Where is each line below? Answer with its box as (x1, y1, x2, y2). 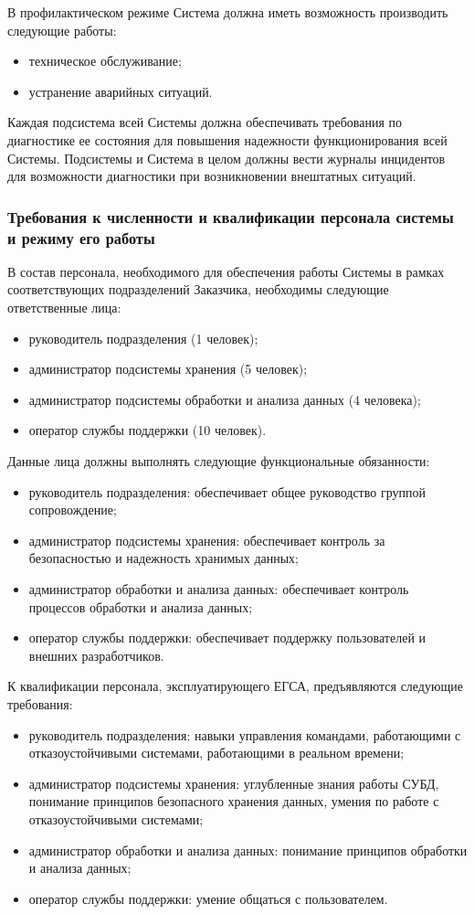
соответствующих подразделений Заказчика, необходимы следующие (7, 280, 389, 299)
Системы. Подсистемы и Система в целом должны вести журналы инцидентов (7, 148, 446, 167)
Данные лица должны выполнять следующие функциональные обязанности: (7, 452, 430, 471)
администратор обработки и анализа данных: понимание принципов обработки (28, 840, 468, 859)
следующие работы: (7, 20, 117, 39)
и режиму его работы (7, 226, 155, 249)
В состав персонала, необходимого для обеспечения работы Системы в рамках (7, 261, 445, 281)
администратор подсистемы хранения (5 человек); (28, 359, 308, 378)
